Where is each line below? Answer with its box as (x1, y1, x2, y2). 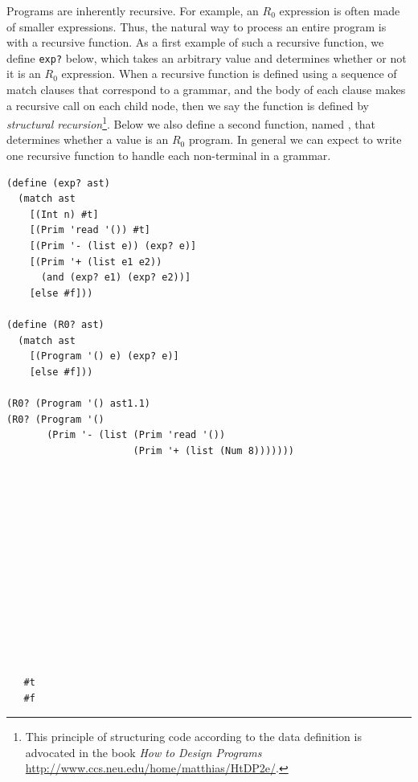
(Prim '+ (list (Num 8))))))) (133, 444, 294, 457)
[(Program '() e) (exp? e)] (29, 350, 179, 362)
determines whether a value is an (6, 131, 169, 148)
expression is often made (279, 2, 400, 18)
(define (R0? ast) (6, 319, 104, 330)
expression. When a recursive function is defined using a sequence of (61, 65, 397, 82)
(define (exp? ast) (6, 177, 110, 189)
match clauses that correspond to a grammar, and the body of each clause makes (6, 81, 406, 98)
